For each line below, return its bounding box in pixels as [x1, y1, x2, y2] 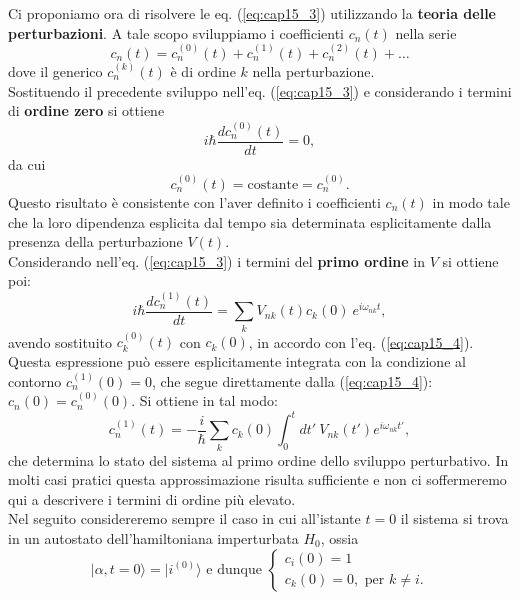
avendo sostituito [8, 331, 112, 352]
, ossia [320, 527, 359, 548]
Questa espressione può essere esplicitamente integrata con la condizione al [8, 350, 466, 371]
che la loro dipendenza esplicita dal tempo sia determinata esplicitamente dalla [8, 211, 492, 232]
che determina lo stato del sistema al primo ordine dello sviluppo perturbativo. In [8, 449, 509, 470]
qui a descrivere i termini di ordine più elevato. [8, 488, 296, 509]
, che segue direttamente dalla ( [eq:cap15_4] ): [152, 370, 433, 391]
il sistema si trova [400, 508, 509, 529]
